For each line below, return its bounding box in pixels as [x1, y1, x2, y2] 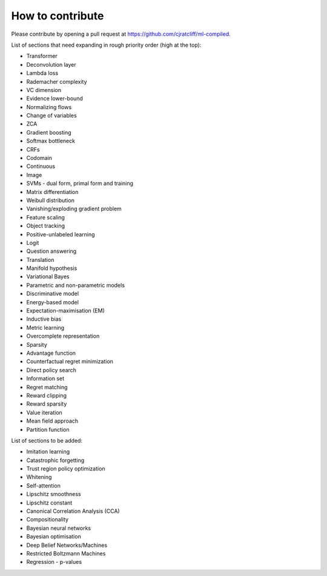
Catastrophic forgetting [26, 457, 85, 464]
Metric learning [26, 324, 65, 331]
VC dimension [26, 86, 62, 93]
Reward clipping [26, 392, 67, 399]
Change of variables [26, 112, 77, 119]
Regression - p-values [26, 558, 82, 566]
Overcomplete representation [26, 332, 100, 340]
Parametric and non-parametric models [26, 281, 125, 289]
